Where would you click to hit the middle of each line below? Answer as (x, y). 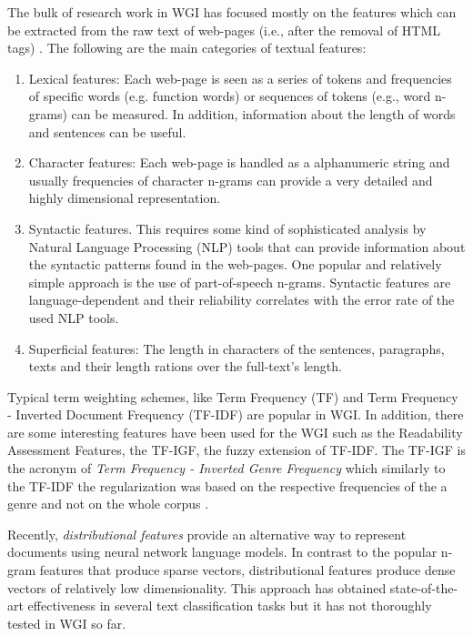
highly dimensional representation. (125, 198)
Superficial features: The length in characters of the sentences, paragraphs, (236, 348)
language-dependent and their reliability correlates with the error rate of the (242, 300)
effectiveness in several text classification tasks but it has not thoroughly (230, 606)
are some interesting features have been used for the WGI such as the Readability (235, 432)
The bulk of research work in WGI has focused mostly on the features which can (232, 12)
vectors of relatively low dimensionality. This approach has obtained (197, 587)
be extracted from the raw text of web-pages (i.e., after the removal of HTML (224, 30)
